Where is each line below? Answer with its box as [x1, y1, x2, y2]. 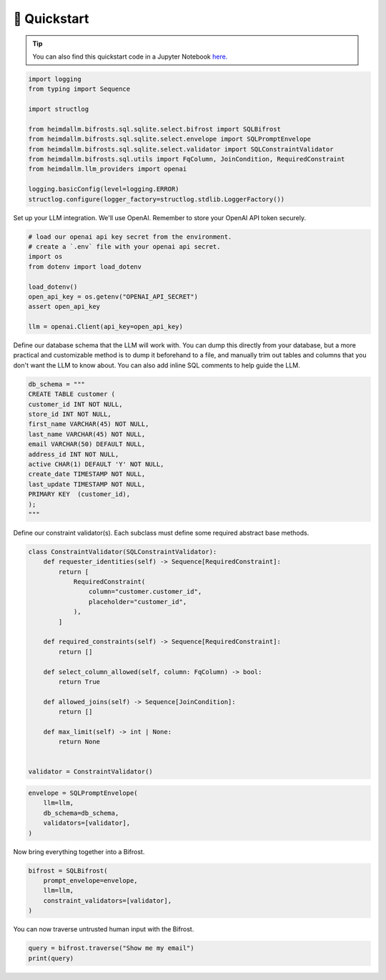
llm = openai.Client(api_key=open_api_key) [28, 322, 184, 331]
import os [28, 252, 63, 261]
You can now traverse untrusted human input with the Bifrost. [13, 925, 194, 934]
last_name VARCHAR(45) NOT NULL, [28, 430, 146, 438]
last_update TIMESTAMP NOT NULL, [28, 480, 146, 488]
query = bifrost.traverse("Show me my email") [28, 944, 194, 952]
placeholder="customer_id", [88, 598, 187, 605]
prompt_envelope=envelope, [43, 876, 139, 884]
